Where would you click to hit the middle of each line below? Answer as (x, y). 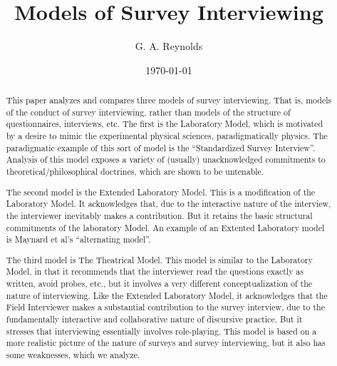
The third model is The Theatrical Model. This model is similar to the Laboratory (159, 259)
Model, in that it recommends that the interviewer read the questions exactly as (155, 271)
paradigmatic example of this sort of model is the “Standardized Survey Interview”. (161, 147)
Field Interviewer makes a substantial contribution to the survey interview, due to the (165, 307)
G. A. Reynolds (169, 46)
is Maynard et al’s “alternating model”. (78, 239)
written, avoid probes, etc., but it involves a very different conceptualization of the (159, 284)
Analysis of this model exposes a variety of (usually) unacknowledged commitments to (166, 159)
